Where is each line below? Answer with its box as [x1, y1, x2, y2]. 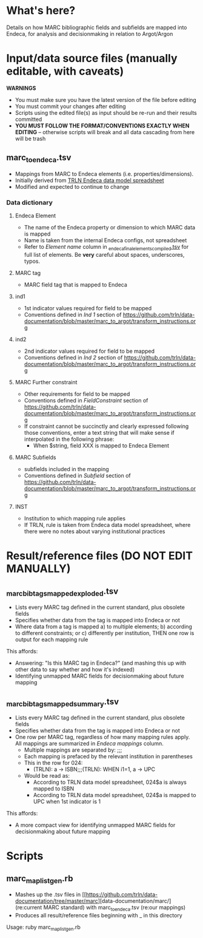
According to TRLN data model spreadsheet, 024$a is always [33, 778, 187, 786]
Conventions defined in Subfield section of [24, 472, 131, 479]
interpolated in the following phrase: [24, 435, 115, 443]
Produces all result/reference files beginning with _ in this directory [15, 912, 183, 919]
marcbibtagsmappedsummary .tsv [6, 696, 119, 708]
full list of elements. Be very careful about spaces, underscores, [24, 251, 185, 258]
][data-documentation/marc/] [98, 897, 171, 905]
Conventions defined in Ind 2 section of [24, 353, 123, 361]
